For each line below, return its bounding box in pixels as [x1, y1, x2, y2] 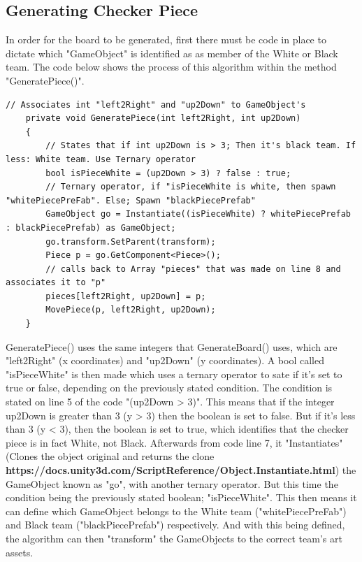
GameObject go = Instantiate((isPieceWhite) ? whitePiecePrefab [45, 209, 351, 219]
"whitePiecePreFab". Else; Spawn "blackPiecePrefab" [6, 195, 256, 206]
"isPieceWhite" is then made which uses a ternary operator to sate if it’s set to [6, 366, 342, 381]
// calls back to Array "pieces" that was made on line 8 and [45, 264, 341, 274]
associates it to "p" [6, 278, 106, 288]
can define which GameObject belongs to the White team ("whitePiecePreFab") [6, 503, 347, 518]
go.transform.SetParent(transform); [45, 236, 216, 247]
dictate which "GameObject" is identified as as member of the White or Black [6, 45, 338, 60]
